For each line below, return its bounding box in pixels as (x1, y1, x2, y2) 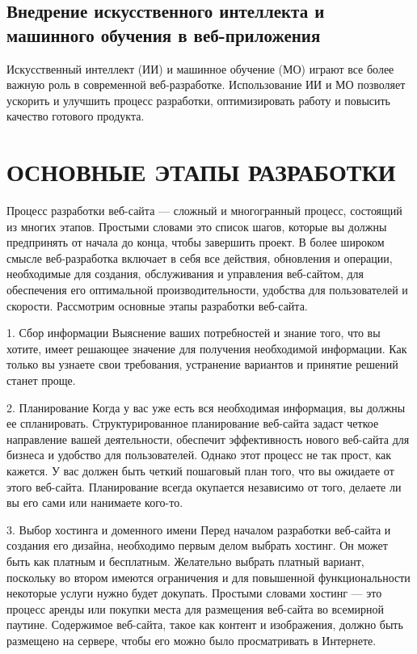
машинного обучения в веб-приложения (6, 22, 321, 47)
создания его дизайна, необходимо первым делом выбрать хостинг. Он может (6, 537, 388, 554)
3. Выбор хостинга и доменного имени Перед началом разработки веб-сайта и (6, 521, 391, 538)
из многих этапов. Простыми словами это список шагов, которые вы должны (6, 217, 387, 234)
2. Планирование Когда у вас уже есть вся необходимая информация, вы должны (6, 399, 406, 416)
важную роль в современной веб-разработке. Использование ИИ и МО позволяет (6, 76, 406, 93)
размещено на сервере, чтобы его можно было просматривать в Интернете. (6, 631, 377, 648)
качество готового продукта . (6, 108, 145, 124)
